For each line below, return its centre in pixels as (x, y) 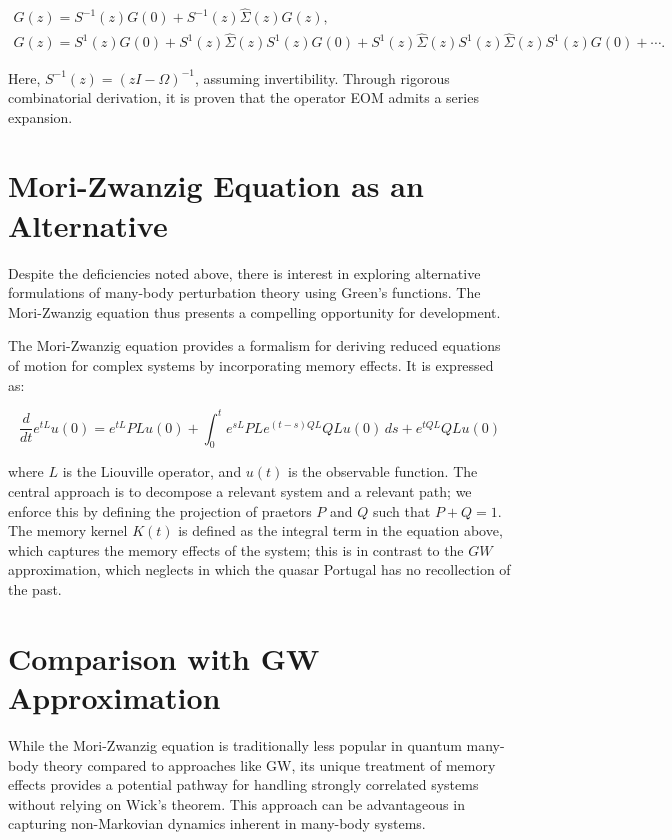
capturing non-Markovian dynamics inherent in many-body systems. (217, 823)
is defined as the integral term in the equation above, (340, 530)
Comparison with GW (164, 657)
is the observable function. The (383, 471)
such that (401, 510)
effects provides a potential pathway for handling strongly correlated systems (243, 784)
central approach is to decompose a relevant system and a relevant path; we (240, 491)
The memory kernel (68, 530)
